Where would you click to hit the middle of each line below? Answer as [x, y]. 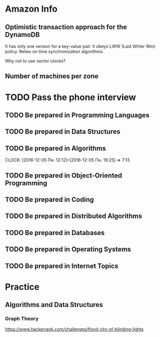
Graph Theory [22, 319]
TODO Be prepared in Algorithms [56, 148]
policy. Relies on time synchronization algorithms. [55, 51]
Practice [22, 287]
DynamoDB [23, 34]
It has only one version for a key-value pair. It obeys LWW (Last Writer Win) [80, 46]
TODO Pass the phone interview [71, 97]
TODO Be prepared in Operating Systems [68, 249]
